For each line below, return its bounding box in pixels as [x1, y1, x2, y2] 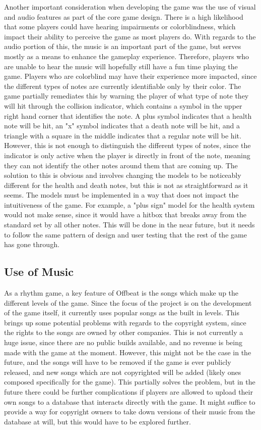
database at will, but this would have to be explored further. [4, 416, 191, 426]
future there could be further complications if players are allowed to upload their [4, 386, 253, 397]
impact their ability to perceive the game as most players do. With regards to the [4, 31, 256, 41]
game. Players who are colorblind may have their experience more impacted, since [4, 71, 257, 81]
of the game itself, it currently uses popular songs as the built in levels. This [4, 307, 239, 318]
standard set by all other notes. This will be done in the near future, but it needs [4, 219, 255, 230]
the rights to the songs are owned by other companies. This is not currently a [4, 327, 243, 338]
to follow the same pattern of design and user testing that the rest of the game [4, 229, 247, 240]
